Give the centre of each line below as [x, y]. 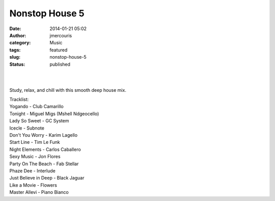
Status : [17, 64]
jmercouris [61, 35]
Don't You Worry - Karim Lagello [44, 135]
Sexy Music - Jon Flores [35, 157]
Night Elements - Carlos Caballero [45, 149]
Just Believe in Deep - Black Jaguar [47, 178]
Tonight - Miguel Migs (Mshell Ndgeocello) [54, 114]
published [60, 64]
